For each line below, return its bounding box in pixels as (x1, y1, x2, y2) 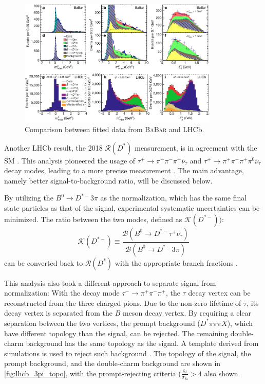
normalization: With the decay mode (4, 287, 120, 298)
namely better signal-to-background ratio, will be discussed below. (4, 175, 213, 186)
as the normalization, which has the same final (100, 192, 247, 203)
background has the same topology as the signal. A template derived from (26, 338, 259, 349)
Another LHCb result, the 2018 (4, 142, 103, 153)
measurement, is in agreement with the (135, 142, 257, 153)
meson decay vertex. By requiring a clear (122, 307, 252, 318)
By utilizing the (4, 192, 53, 203)
